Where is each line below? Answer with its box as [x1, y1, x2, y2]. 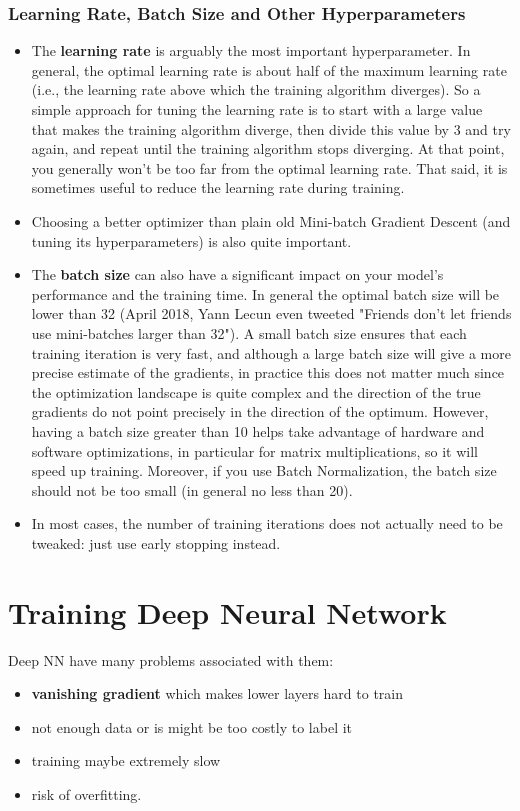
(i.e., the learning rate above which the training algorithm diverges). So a [31, 79, 481, 100]
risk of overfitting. [31, 783, 142, 804]
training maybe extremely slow [31, 750, 221, 771]
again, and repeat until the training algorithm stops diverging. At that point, [31, 138, 505, 159]
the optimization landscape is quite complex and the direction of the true [31, 381, 481, 402]
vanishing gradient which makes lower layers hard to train [31, 683, 403, 704]
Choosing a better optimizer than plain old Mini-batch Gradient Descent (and [31, 210, 511, 231]
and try [465, 118, 511, 139]
